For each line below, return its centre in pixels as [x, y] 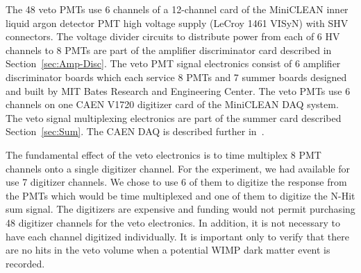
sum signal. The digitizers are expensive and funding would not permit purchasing [180, 209]
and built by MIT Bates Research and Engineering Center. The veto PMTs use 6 [178, 90]
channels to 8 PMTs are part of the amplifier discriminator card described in [169, 50]
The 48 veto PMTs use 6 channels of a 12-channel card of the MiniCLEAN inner [177, 9]
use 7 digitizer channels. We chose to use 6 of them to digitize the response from [176, 182]
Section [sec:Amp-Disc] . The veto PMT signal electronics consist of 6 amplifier [173, 63]
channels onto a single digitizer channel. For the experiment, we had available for [178, 168]
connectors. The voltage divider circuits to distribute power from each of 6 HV [173, 36]
